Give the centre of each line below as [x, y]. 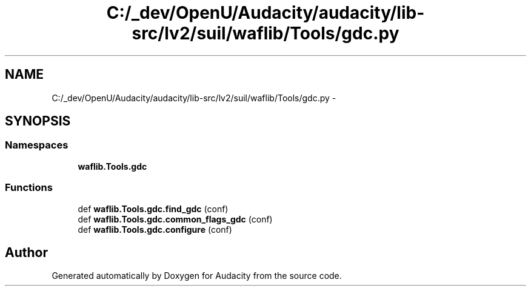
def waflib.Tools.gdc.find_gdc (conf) [153, 209]
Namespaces [37, 145]
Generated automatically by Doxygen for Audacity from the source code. [197, 276]
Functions [29, 188]
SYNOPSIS [38, 121]
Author [26, 252]
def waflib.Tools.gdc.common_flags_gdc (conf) [175, 219]
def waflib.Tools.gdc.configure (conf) [155, 229]
